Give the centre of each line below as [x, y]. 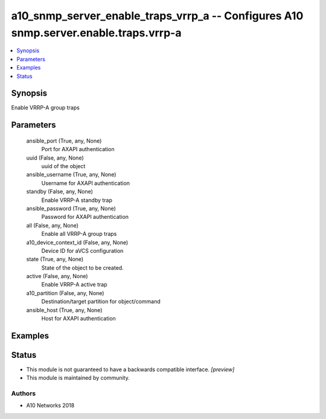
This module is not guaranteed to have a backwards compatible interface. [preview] [130, 369]
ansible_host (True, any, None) [64, 310]
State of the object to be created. [82, 268]
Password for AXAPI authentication [85, 217]
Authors [24, 394]
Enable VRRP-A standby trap [77, 200]
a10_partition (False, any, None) [65, 293]
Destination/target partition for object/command [101, 302]
